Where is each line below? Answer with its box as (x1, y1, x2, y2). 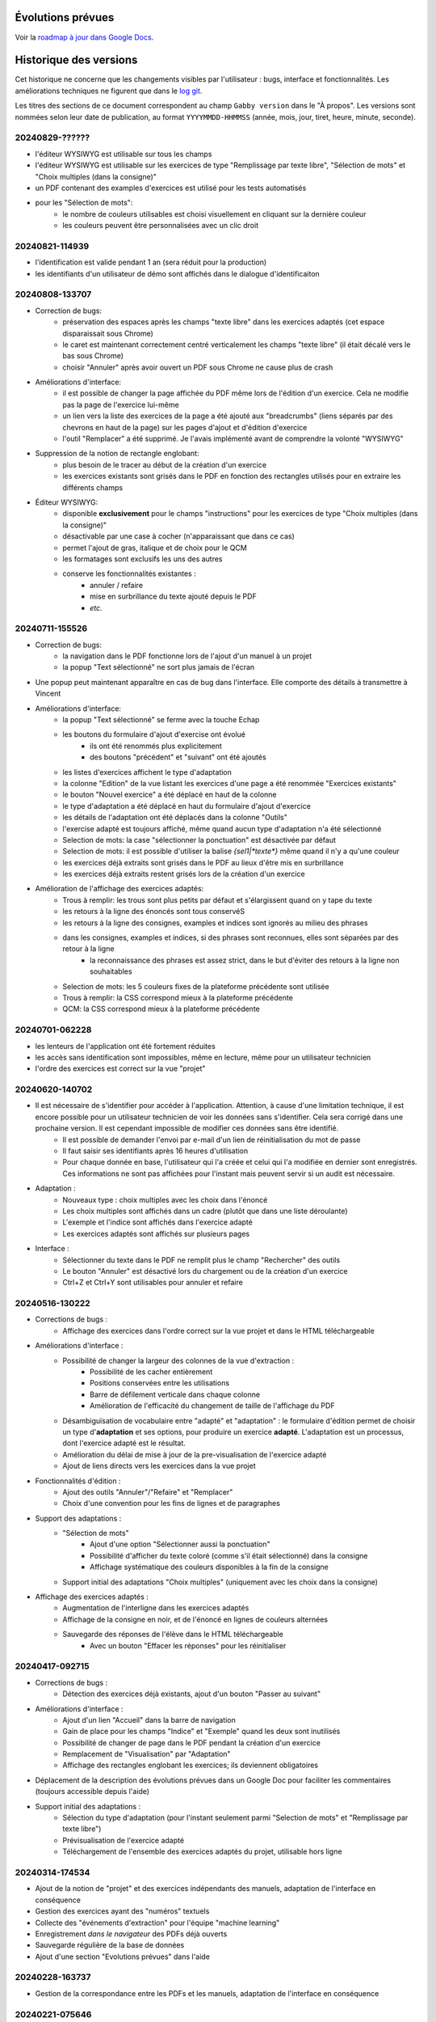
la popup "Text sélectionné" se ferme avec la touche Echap (62, 715, 260, 724)
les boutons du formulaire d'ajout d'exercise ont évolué (62, 730, 246, 739)
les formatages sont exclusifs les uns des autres (62, 554, 223, 564)
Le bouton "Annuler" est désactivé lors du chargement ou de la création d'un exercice (62, 1266, 348, 1275)
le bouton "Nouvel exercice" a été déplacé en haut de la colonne (62, 789, 277, 800)
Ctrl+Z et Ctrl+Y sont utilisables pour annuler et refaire (62, 1278, 244, 1288)
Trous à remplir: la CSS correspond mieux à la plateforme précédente (62, 992, 294, 1002)
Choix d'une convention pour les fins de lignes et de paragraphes (62, 1499, 280, 1508)
